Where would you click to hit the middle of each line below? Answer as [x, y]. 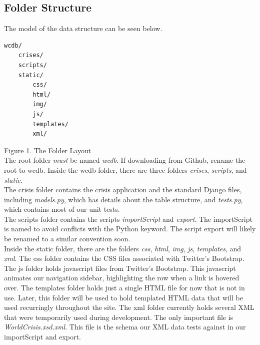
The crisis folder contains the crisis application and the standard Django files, [123, 190]
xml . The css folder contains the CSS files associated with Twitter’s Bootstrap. [124, 258]
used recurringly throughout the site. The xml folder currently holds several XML [129, 307]
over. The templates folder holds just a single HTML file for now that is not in [124, 288]
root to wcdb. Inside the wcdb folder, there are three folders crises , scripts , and [125, 169]
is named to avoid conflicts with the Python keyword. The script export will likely [130, 229]
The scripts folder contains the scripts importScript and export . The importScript [128, 219]
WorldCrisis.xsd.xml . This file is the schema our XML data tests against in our [125, 327]
